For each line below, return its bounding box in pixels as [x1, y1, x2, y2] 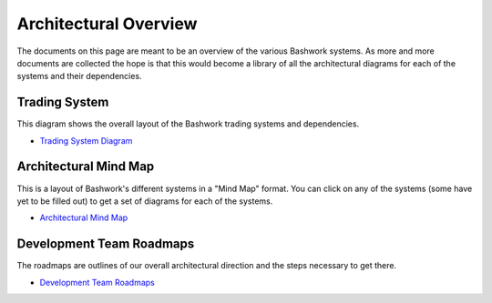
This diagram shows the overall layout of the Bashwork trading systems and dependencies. [16, 118, 360, 129]
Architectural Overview [16, 14, 198, 34]
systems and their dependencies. [16, 71, 142, 82]
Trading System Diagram [39, 135, 133, 146]
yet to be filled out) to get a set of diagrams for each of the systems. [16, 196, 273, 207]
